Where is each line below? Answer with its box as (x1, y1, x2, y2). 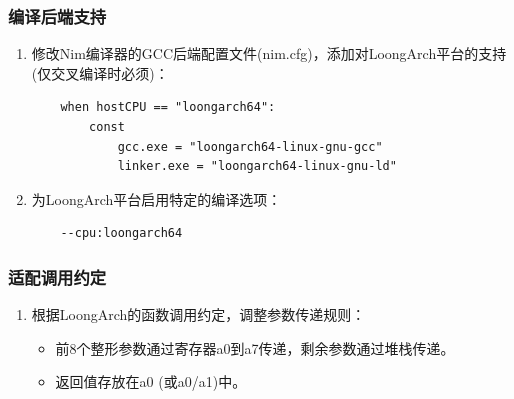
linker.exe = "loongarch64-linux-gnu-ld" (117, 159, 397, 174)
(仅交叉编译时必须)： (31, 62, 169, 83)
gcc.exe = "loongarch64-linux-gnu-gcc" (117, 139, 383, 154)
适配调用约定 (8, 264, 107, 289)
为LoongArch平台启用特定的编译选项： (31, 188, 282, 209)
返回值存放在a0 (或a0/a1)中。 (55, 371, 247, 392)
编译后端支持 (8, 3, 107, 28)
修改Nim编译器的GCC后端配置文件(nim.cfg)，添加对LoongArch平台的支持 (31, 43, 507, 64)
